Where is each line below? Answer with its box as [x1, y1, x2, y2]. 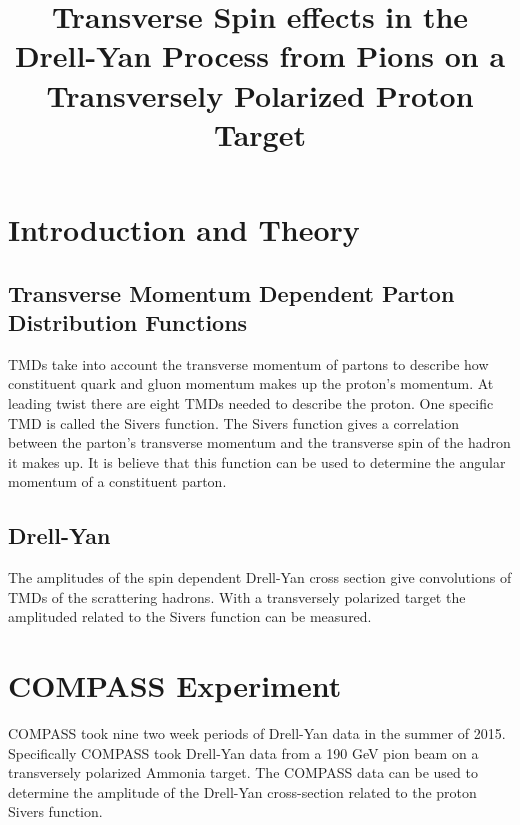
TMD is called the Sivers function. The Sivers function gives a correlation [8, 412, 459, 433]
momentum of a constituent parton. [8, 471, 227, 492]
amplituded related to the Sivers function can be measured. [8, 606, 372, 627]
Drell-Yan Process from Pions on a [14, 35, 506, 76]
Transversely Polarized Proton [46, 74, 474, 115]
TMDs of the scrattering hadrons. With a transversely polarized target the [8, 586, 466, 607]
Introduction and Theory [8, 208, 360, 249]
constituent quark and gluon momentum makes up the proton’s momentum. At [8, 373, 494, 394]
